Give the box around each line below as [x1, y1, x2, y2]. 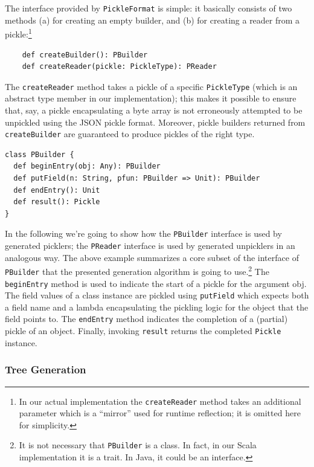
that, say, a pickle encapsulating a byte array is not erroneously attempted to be [5, 103, 303, 116]
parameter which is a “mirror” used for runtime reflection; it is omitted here [19, 407, 301, 419]
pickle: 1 [5, 26, 32, 40]
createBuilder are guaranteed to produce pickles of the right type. [5, 127, 255, 140]
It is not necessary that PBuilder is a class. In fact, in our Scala [19, 439, 257, 451]
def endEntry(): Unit [13, 185, 100, 195]
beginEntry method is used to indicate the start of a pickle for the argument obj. [5, 277, 307, 289]
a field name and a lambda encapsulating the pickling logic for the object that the [5, 300, 309, 313]
